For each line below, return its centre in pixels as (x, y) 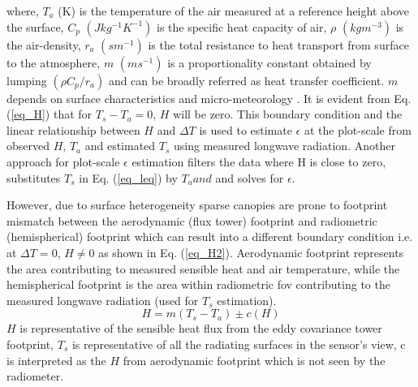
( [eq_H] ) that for (50, 114)
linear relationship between (73, 129)
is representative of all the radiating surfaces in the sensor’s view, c (239, 344)
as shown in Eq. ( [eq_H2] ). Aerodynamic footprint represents (251, 252)
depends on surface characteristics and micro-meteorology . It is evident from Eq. (209, 98)
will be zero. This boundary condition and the (288, 114)
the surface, (35, 26)
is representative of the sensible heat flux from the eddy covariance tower (201, 328)
